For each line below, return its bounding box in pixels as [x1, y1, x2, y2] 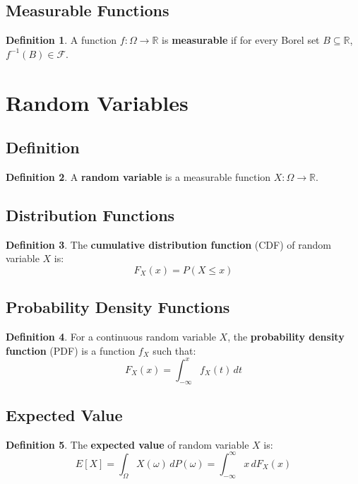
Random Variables [6, 88, 189, 117]
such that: [153, 343, 196, 358]
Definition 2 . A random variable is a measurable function [6, 169, 271, 184]
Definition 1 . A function [6, 33, 117, 47]
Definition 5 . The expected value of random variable [6, 437, 249, 451]
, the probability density [227, 329, 345, 344]
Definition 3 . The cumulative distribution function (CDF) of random [6, 237, 331, 252]
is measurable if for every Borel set [162, 33, 320, 47]
